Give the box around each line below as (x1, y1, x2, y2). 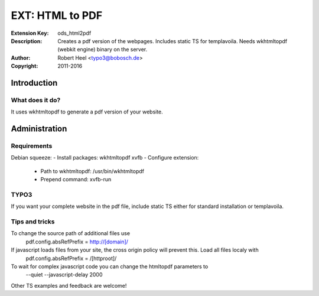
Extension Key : (11, 30, 49, 37)
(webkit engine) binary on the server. (57, 46, 148, 53)
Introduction (11, 77, 58, 88)
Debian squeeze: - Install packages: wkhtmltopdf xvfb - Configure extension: (11, 154, 199, 161)
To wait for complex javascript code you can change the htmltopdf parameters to (11, 263, 209, 270)
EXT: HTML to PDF (11, 9, 103, 22)
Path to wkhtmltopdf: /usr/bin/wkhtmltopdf (40, 167, 145, 174)
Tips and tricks (11, 217, 56, 226)
